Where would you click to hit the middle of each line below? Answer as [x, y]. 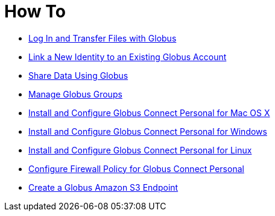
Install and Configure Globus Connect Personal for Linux [140, 150]
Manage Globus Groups [75, 94]
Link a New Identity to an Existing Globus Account [128, 57]
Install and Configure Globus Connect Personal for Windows [148, 131]
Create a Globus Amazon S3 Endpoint [103, 187]
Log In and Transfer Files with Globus [103, 38]
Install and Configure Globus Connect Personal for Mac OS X [149, 113]
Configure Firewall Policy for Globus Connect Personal [136, 168]
